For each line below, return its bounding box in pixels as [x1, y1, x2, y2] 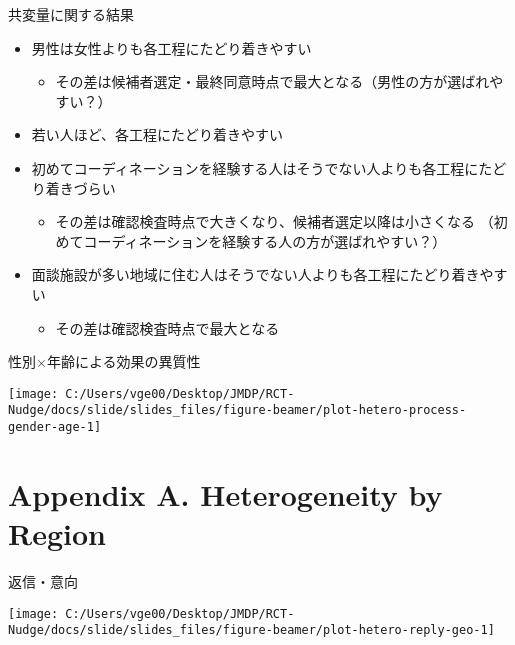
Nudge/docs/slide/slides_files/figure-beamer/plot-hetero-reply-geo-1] [8, 623, 495, 638]
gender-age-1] [8, 420, 102, 435]
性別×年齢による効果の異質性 [8, 351, 201, 372]
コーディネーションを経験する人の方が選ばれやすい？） [83, 230, 447, 251]
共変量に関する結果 [8, 4, 134, 24]
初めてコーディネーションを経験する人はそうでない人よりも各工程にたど [31, 157, 507, 178]
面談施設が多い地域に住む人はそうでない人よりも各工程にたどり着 [31, 264, 466, 285]
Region [8, 513, 106, 554]
